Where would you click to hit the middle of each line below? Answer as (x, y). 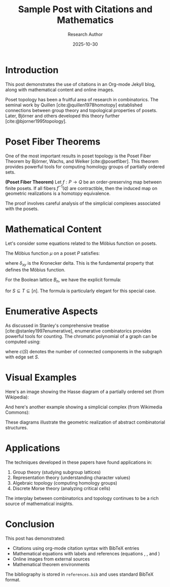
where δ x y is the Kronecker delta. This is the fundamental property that (79, 264)
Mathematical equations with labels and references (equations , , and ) (86, 553)
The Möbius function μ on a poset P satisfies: (53, 254)
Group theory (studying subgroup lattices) (57, 472)
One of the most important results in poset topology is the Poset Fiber (78, 156)
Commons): (18, 412)
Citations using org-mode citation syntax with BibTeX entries (76, 548)
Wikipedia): (17, 397)
